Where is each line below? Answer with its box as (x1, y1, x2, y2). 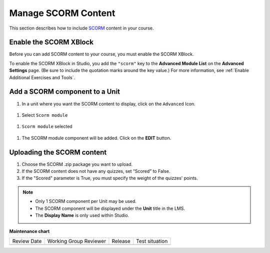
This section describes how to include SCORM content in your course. (9, 25, 154, 31)
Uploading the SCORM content (9, 148, 107, 156)
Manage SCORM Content (9, 8, 115, 19)
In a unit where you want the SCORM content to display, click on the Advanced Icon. (21, 101, 195, 107)
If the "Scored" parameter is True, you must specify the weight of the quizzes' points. (21, 175, 198, 181)
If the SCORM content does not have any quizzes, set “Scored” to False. (21, 168, 170, 174)
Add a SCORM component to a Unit (9, 88, 120, 96)
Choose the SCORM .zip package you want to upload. (21, 161, 133, 167)
